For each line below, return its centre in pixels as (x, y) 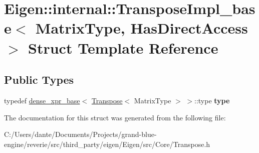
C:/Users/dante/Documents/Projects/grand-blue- (80, 134)
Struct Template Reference (123, 47)
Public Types (39, 80)
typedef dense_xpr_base (42, 100)
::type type (212, 100)
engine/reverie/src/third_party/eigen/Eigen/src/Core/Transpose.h (107, 144)
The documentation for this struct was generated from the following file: (115, 117)
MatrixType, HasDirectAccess (142, 28)
